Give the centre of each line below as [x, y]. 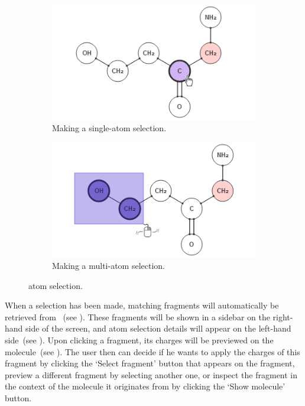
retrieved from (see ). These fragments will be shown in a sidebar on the [137, 316]
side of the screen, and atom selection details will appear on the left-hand [158, 328]
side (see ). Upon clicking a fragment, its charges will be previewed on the [139, 340]
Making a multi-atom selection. [109, 266]
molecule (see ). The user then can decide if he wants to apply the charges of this [152, 351]
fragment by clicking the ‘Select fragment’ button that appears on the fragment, [150, 363]
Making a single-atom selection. [109, 128]
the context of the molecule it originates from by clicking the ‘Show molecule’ [145, 386]
